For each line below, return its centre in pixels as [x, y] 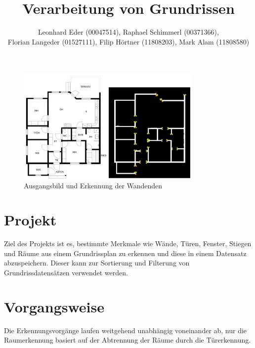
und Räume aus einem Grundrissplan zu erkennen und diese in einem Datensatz [125, 253]
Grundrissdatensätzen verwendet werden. [66, 272]
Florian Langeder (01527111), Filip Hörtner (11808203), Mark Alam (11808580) [128, 41]
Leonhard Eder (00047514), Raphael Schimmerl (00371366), [128, 32]
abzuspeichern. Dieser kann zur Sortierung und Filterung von [97, 263]
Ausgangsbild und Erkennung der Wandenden [93, 186]
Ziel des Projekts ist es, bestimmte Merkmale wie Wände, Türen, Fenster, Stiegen [128, 243]
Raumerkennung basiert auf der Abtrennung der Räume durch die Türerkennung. [127, 340]
